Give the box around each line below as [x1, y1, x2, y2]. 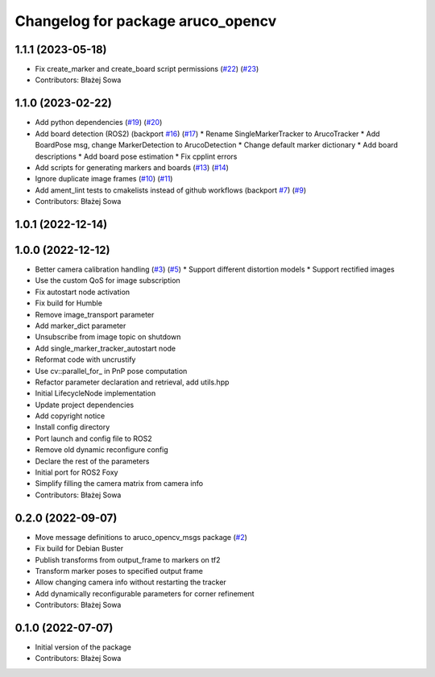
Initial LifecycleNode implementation [35, 388, 156, 398]
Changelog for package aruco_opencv [14, 12, 277, 30]
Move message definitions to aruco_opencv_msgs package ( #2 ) [35, 532, 247, 542]
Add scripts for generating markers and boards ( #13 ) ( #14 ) [35, 162, 230, 172]
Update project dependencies [35, 400, 135, 409]
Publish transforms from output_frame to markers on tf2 [35, 554, 221, 564]
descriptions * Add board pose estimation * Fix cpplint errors [35, 152, 238, 161]
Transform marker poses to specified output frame [35, 566, 203, 575]
